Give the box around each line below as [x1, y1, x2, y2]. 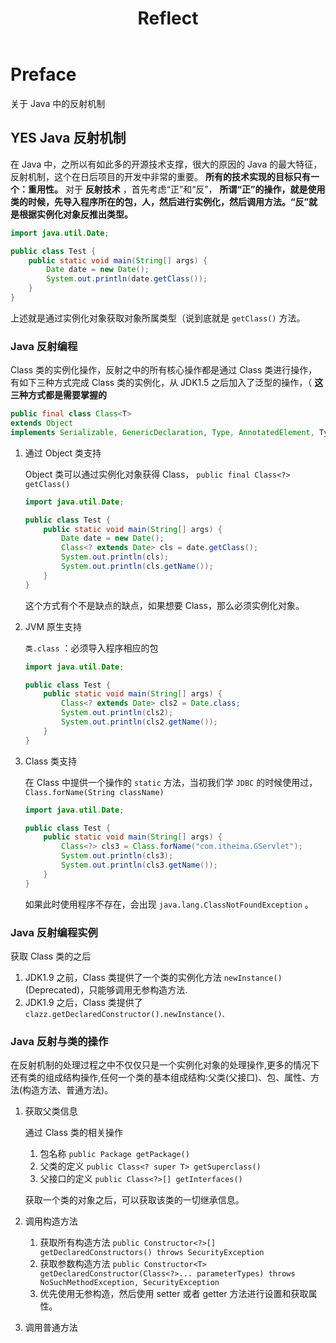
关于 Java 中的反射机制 [10, 97, 106, 109]
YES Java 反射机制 [10, 130, 127, 147]
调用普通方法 [24, 1322, 78, 1334]
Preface [10, 63, 77, 86]
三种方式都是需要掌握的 [10, 389, 107, 401]
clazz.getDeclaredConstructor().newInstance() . [24, 1007, 225, 1019]
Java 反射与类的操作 [10, 1034, 109, 1048]
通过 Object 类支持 [24, 447, 102, 459]
